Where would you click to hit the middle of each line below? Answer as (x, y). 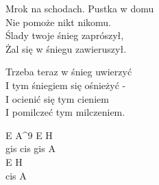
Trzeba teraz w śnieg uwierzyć (69, 72)
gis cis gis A (30, 148)
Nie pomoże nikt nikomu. (58, 22)
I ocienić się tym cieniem (57, 98)
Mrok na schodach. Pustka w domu (80, 8)
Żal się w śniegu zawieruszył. (66, 48)
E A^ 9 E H (29, 135)
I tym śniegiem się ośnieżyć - (66, 85)
